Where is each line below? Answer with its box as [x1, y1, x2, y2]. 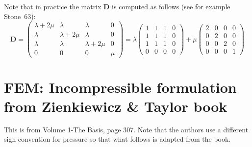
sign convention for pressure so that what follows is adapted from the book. [4, 134, 231, 144]
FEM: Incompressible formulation [4, 77, 237, 97]
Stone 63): [4, 11, 36, 21]
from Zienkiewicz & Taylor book [4, 96, 227, 116]
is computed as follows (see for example [112, 1, 230, 11]
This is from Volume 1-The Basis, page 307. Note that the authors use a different [4, 124, 249, 134]
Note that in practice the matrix [4, 1, 101, 11]
